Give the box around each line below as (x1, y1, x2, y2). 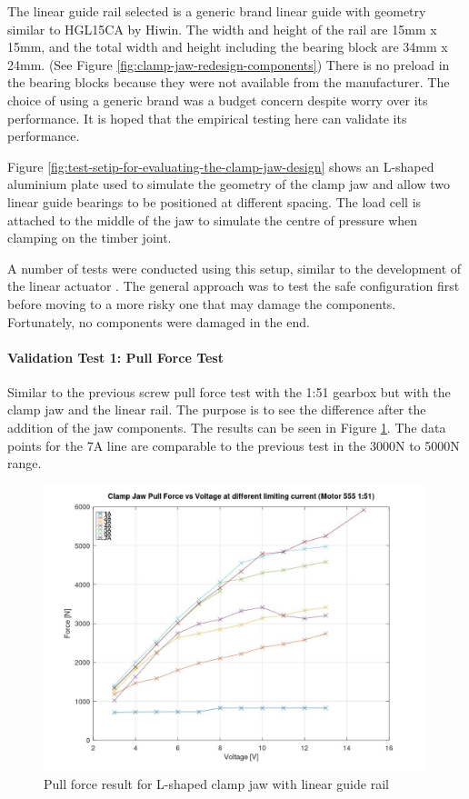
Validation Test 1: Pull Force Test (7, 347, 224, 366)
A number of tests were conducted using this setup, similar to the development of (7, 258, 462, 277)
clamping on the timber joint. (7, 228, 172, 247)
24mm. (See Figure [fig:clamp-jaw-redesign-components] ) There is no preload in (7, 55, 450, 74)
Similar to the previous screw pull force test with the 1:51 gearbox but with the (7, 382, 451, 401)
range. (7, 454, 42, 473)
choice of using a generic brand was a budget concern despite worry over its (7, 90, 428, 109)
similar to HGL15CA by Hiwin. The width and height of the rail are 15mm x (7, 19, 437, 38)
